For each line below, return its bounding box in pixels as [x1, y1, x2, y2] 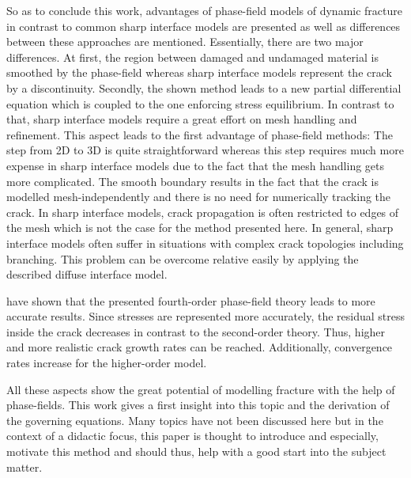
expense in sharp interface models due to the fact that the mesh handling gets [6, 157, 385, 173]
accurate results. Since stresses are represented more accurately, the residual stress [6, 308, 405, 324]
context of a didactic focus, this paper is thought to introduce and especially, [6, 427, 379, 444]
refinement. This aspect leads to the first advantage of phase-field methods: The [6, 126, 393, 142]
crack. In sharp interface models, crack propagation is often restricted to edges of [6, 203, 399, 220]
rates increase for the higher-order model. [6, 355, 207, 371]
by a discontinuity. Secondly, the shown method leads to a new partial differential [6, 79, 402, 96]
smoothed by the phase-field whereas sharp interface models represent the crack [6, 64, 392, 81]
